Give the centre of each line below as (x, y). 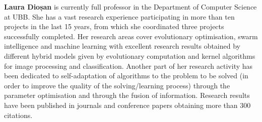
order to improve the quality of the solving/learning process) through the (117, 85)
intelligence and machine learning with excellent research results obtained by (122, 46)
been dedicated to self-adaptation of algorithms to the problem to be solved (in (126, 76)
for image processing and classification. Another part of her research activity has (128, 66)
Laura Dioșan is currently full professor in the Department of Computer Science (130, 7)
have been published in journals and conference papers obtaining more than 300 (127, 105)
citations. (18, 115)
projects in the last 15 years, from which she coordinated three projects (114, 26)
